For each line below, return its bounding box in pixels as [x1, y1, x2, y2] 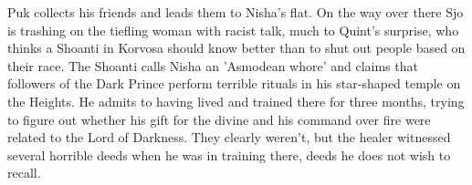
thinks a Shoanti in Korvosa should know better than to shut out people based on [7, 38, 466, 57]
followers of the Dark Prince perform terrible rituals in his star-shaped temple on [7, 74, 461, 93]
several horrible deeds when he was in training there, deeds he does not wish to [7, 145, 451, 164]
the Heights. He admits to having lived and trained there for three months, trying [7, 91, 465, 110]
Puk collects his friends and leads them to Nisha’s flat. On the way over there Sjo [7, 3, 464, 21]
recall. [7, 163, 41, 182]
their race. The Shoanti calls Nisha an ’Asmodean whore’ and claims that [7, 56, 418, 75]
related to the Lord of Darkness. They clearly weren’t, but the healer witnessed [7, 128, 451, 147]
